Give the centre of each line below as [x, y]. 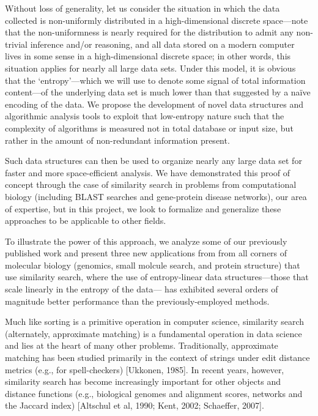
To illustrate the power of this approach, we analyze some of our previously [146, 241]
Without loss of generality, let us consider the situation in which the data [142, 8]
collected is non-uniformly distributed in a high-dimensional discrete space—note [157, 20]
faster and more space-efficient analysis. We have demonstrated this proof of [148, 172]
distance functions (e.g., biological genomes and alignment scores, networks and [154, 393]
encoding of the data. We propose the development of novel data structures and [154, 104]
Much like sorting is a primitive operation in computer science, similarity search [155, 321]
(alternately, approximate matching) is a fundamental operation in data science [153, 333]
